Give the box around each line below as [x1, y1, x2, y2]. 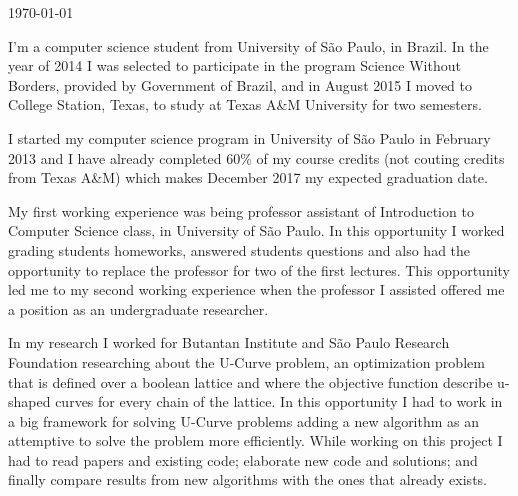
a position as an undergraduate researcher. [8, 298, 269, 319]
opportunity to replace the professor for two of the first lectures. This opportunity [8, 259, 511, 280]
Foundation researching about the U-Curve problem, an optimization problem [8, 351, 485, 372]
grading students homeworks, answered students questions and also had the [8, 239, 471, 260]
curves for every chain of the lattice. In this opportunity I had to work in [55, 391, 503, 412]
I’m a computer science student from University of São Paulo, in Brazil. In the [8, 35, 489, 56]
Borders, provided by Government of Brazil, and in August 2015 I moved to [8, 74, 473, 95]
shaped [8, 391, 51, 412]
